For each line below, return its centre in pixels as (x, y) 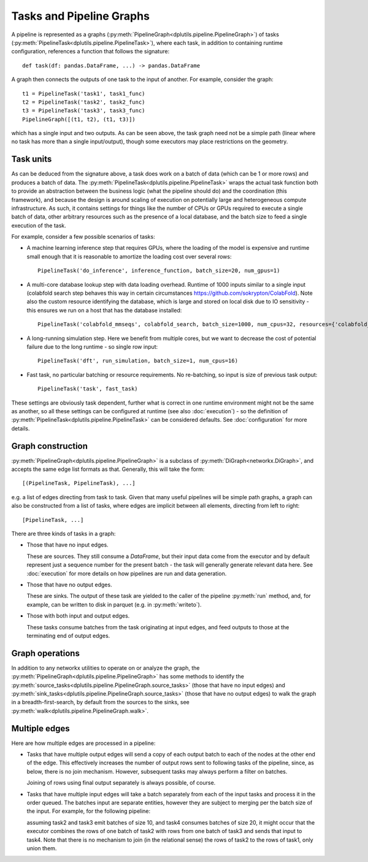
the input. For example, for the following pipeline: (89, 811)
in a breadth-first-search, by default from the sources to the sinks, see (101, 702)
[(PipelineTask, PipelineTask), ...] (79, 483)
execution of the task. (39, 225)
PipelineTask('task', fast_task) (88, 389)
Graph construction (50, 446)
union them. (42, 848)
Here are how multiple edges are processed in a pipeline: (83, 743)
